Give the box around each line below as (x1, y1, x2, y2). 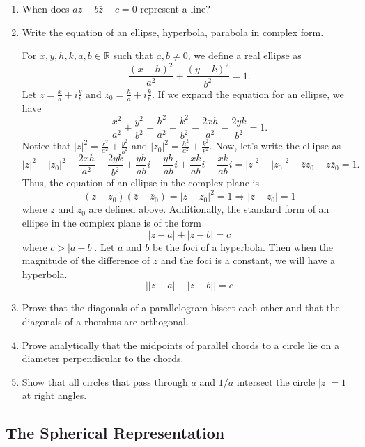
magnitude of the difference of (22, 253, 150, 268)
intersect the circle (236, 374, 316, 389)
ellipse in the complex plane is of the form (22, 216, 202, 230)
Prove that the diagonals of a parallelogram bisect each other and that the (22, 300, 340, 315)
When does (22, 1, 70, 15)
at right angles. (22, 388, 87, 403)
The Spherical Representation (6, 422, 225, 444)
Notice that (22, 138, 71, 153)
